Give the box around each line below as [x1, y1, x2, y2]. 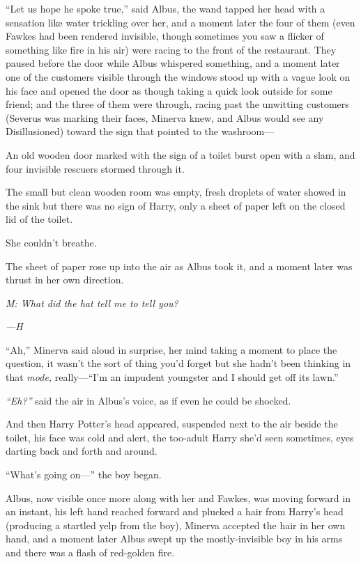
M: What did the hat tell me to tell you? [6, 295, 178, 310]
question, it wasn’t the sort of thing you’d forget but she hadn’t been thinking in [6, 356, 351, 370]
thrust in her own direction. [6, 272, 124, 287]
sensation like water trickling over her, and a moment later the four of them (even [6, 15, 355, 29]
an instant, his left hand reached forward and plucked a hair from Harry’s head [6, 504, 344, 519]
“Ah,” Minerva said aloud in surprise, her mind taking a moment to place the [6, 342, 337, 357]
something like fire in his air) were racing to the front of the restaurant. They [6, 42, 337, 56]
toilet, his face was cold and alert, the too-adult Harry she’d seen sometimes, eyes [6, 430, 354, 444]
